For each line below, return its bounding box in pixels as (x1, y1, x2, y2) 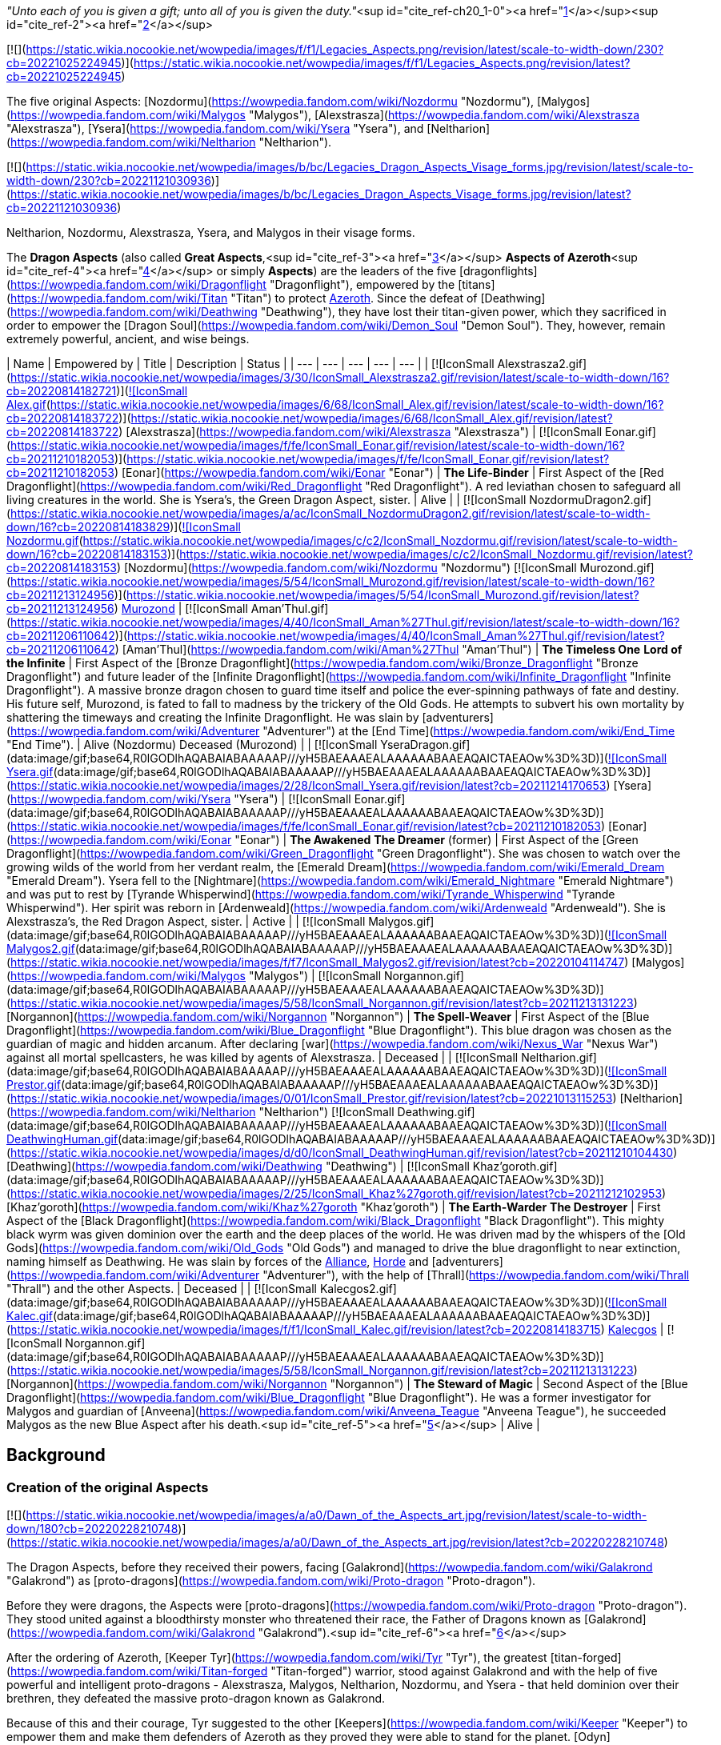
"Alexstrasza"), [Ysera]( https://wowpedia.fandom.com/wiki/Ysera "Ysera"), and (6, 122, 424, 135)
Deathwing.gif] (397, 1105, 475, 1119)
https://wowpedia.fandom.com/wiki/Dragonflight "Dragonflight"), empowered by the (10, 278, 455, 291)
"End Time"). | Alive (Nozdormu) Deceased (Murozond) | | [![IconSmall (6, 738, 378, 751)
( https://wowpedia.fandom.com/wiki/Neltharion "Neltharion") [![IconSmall (6, 1105, 395, 1119)
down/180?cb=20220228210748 (6, 1522, 178, 1536)
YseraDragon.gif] (380, 738, 471, 751)
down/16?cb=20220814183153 (6, 547, 167, 561)
